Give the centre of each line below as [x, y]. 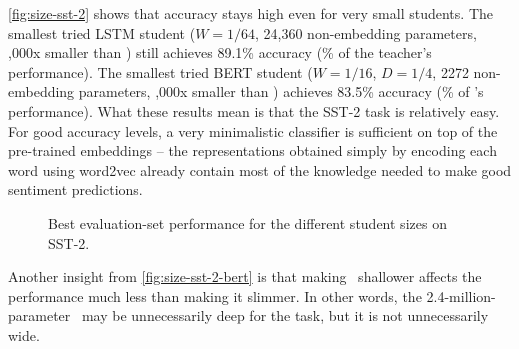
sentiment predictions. [75, 189]
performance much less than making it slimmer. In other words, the [215, 295]
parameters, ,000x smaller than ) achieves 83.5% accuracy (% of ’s [281, 91]
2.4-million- [461, 295]
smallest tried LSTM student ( [102, 32]
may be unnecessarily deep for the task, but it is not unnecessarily [285, 315]
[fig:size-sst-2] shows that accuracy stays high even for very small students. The [250, 13]
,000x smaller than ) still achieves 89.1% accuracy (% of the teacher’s [220, 52]
